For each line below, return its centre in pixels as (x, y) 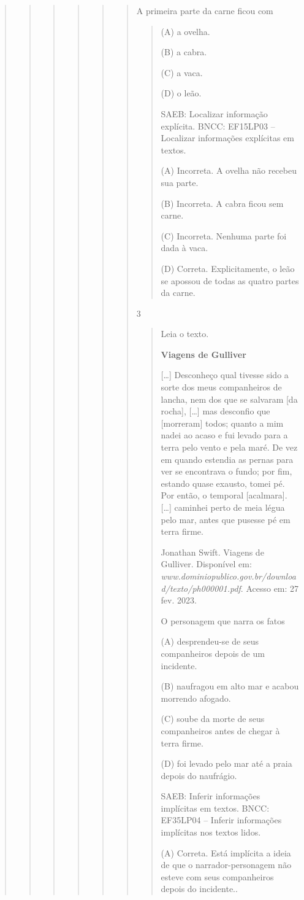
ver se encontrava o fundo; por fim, (226, 471)
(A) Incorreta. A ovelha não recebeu (229, 170)
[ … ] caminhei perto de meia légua (223, 507)
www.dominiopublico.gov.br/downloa (228, 576)
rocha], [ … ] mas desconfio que (215, 411)
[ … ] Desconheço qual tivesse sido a (225, 375)
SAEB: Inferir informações (211, 796)
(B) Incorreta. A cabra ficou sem (222, 203)
